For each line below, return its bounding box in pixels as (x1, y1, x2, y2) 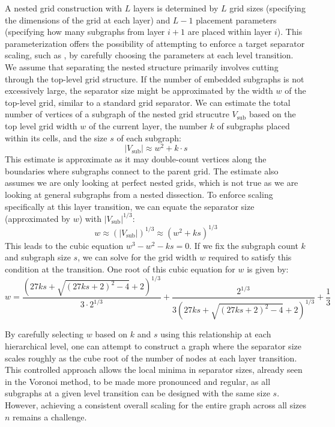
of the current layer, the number (88, 119, 207, 132)
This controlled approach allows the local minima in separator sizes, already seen (5, 363, 303, 376)
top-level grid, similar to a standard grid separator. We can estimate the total (5, 96, 291, 108)
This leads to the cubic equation (5, 239, 124, 251)
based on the (249, 108, 296, 120)
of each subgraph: (116, 131, 181, 144)
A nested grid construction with (5, 2, 122, 14)
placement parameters (196, 13, 277, 26)
